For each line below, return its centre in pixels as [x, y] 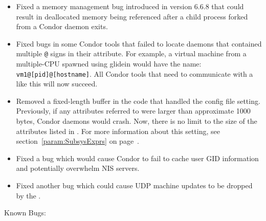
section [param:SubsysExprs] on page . [77, 141]
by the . [28, 195]
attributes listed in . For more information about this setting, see [118, 131]
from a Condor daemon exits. [62, 26]
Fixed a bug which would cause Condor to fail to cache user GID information [137, 158]
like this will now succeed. [57, 84]
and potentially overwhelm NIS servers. [78, 168]
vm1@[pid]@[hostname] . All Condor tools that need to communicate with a [135, 73]
